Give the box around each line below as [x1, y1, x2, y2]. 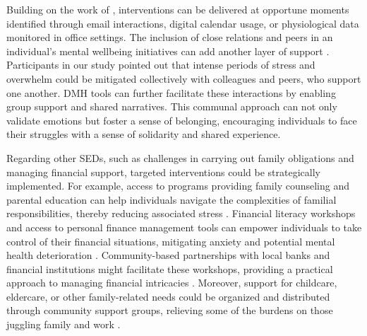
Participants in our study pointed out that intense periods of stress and [6, 57, 315, 72]
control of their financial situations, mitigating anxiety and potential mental [6, 233, 335, 248]
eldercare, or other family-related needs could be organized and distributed [6, 289, 330, 303]
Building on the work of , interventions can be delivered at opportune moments [6, 2, 349, 16]
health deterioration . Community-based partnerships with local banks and [6, 248, 330, 262]
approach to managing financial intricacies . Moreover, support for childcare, [6, 275, 337, 290]
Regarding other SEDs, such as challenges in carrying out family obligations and [6, 150, 354, 165]
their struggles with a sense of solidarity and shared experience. [6, 127, 281, 141]
